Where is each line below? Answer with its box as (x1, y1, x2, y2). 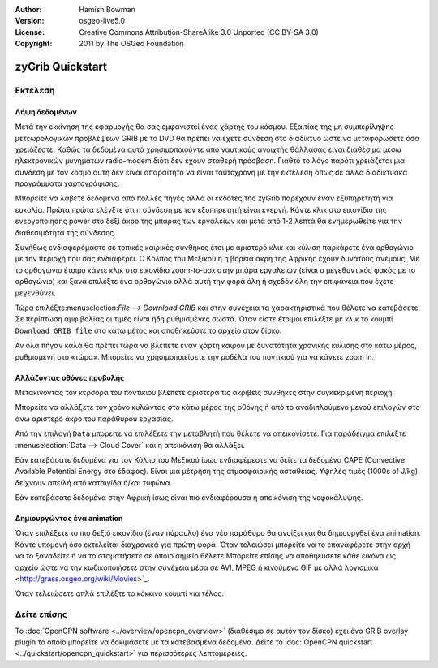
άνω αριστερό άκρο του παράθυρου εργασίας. (15, 414, 174, 424)
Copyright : (15, 39, 53, 49)
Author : (15, 5, 42, 14)
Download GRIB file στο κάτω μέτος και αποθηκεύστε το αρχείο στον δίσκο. (15, 325, 282, 335)
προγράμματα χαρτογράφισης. (15, 179, 120, 188)
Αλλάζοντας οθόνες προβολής (15, 373, 125, 382)
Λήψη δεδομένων (15, 106, 77, 117)
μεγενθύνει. (15, 288, 56, 298)
